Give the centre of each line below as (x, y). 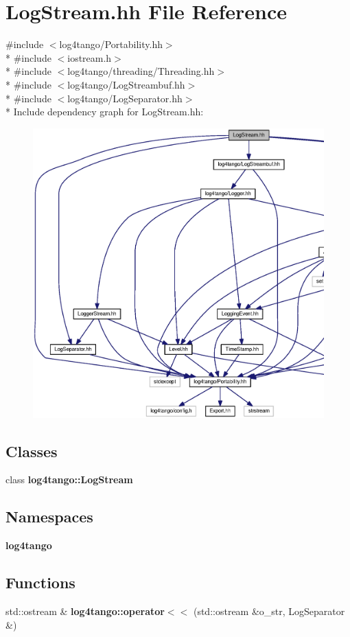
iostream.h (90, 57)
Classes (32, 451)
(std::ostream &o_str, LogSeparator (269, 611)
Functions (40, 582)
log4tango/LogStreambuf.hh (126, 84)
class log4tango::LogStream (69, 479)
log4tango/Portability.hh (111, 44)
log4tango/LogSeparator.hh (125, 98)
